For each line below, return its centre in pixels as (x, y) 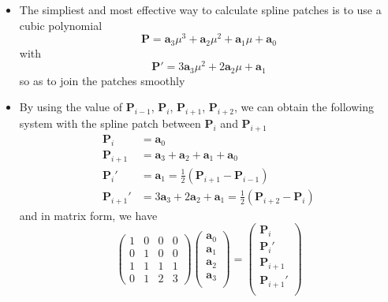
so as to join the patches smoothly (102, 80)
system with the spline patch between (110, 123)
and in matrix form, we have (88, 215)
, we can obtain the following (304, 107)
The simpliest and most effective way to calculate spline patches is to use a (200, 9)
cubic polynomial (61, 25)
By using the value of (71, 107)
